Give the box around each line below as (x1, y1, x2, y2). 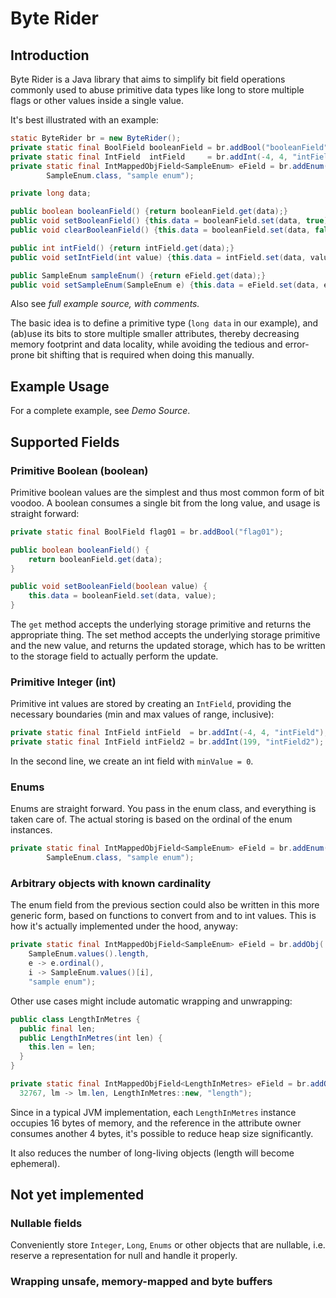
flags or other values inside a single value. (10, 95, 184, 106)
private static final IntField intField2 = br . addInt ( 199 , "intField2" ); (10, 737, 325, 747)
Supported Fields (10, 433, 120, 451)
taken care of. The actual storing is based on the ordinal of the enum (10, 813, 293, 826)
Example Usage (10, 378, 110, 395)
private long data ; (10, 188, 92, 199)
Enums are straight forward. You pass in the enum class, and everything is (10, 803, 317, 815)
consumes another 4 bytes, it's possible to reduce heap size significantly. (10, 1127, 314, 1139)
